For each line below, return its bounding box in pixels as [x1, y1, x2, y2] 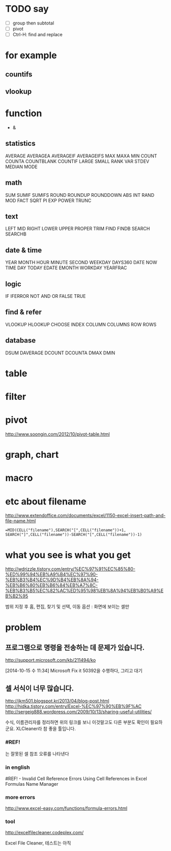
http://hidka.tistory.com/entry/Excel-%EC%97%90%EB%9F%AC [5, 703, 141, 709]
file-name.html [5, 518, 36, 524]
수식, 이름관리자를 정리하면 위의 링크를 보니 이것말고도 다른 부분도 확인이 [5, 719, 149, 726]
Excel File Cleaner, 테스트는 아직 [5, 840, 71, 846]
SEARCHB [5, 231, 26, 237]
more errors [5, 793, 36, 801]
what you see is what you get [5, 549, 131, 561]
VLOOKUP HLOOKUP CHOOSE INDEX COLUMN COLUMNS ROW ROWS [5, 321, 157, 327]
